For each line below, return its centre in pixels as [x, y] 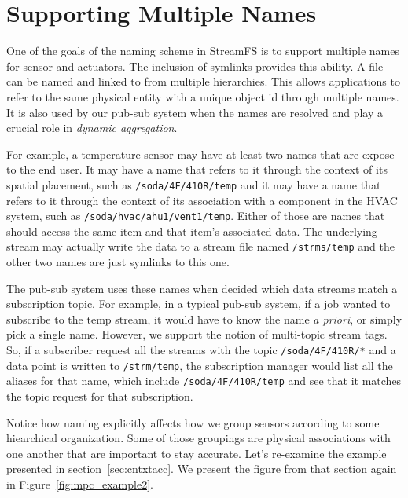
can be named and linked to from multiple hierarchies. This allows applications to [203, 81]
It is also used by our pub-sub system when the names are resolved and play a [195, 112]
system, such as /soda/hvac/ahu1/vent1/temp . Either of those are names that [196, 216]
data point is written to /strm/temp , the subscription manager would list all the [200, 365]
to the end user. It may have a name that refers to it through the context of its [197, 169]
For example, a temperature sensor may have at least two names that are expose [200, 154]
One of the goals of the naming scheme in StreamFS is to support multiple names [203, 51]
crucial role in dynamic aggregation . [92, 128]
